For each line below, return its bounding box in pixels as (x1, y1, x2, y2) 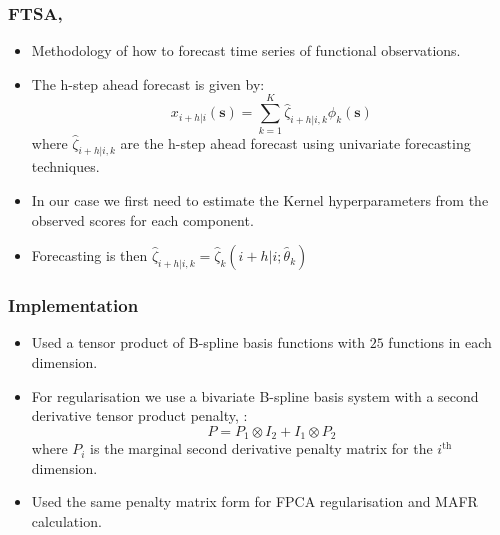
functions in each (388, 332, 492, 353)
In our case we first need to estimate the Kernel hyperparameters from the (31, 189, 489, 210)
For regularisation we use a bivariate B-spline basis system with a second (31, 385, 479, 406)
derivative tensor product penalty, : (31, 405, 248, 426)
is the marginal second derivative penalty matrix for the (90, 438, 433, 459)
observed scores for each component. (31, 209, 254, 230)
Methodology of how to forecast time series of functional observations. (31, 40, 461, 61)
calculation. (31, 510, 102, 531)
